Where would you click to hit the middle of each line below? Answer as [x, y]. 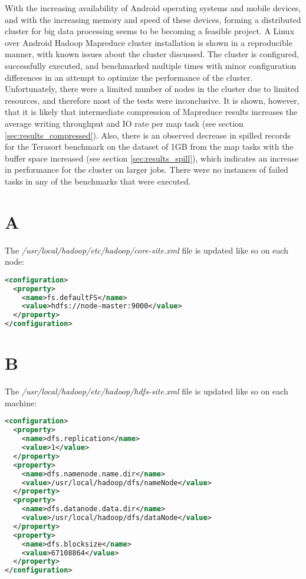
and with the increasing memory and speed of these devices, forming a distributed [153, 19]
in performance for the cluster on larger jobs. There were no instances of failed [147, 170]
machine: [21, 402]
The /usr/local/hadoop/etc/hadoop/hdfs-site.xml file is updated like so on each [147, 391]
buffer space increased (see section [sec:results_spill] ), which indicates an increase [152, 158]
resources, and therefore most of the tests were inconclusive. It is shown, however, [152, 100]
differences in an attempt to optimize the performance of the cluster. [129, 77]
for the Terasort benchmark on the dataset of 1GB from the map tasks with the [149, 147]
